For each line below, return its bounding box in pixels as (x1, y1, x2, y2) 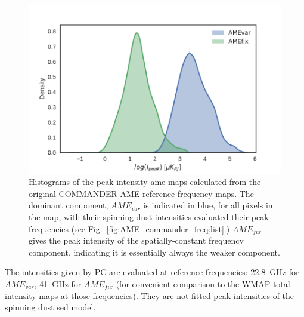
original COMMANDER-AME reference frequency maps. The (29, 187, 254, 199)
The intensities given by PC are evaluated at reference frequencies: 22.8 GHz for (5, 266, 299, 278)
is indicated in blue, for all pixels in (143, 199, 273, 211)
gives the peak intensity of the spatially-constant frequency (29, 234, 244, 247)
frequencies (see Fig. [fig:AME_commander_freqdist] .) (29, 222, 230, 235)
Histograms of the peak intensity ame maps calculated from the (29, 176, 261, 188)
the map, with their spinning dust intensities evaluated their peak (29, 211, 269, 223)
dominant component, (29, 199, 108, 211)
